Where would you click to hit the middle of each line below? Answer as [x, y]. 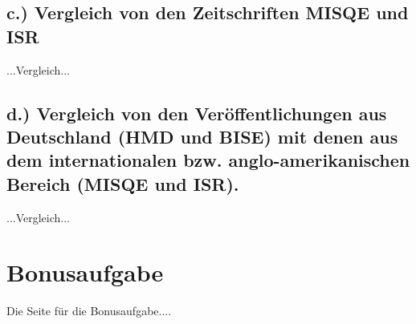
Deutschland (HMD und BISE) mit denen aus [202, 136]
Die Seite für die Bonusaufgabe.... [89, 311]
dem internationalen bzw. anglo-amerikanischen [208, 160]
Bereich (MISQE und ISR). [123, 183]
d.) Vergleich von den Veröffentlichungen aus [197, 113]
